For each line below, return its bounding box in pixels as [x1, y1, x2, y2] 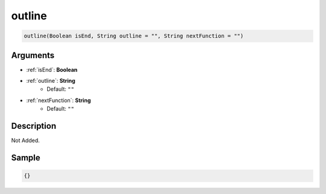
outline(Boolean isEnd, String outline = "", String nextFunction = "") [24, 33, 244, 39]
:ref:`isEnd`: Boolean [26, 66, 78, 73]
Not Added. [11, 137, 40, 144]
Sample [11, 152, 40, 163]
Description [11, 121, 57, 131]
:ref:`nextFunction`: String [26, 97, 91, 104]
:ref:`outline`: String [26, 77, 75, 85]
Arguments [11, 50, 55, 60]
